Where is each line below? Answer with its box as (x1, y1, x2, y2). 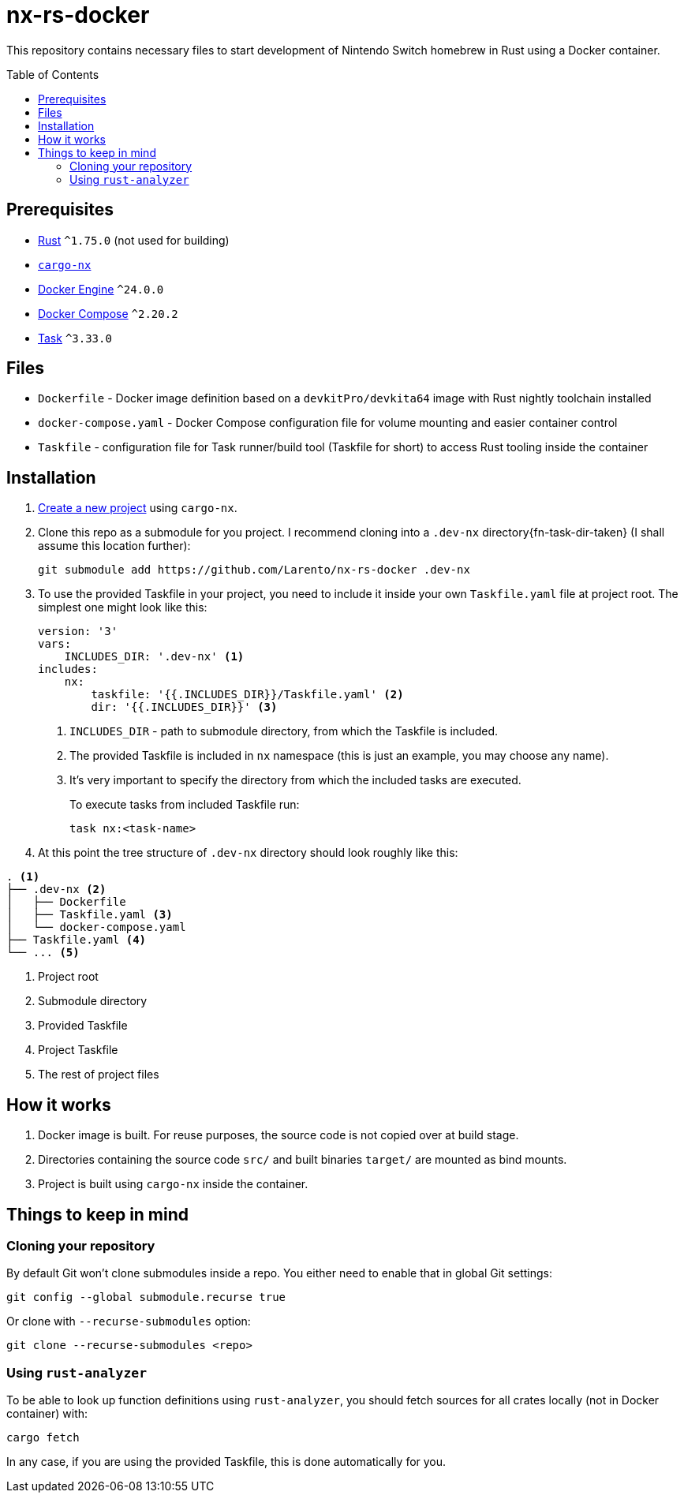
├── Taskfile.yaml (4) (6, 933, 147, 947)
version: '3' (38, 625, 118, 638)
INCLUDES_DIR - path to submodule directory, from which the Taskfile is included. (69, 724, 499, 738)
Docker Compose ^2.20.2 (38, 306, 178, 320)
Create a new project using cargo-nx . (38, 501, 237, 515)
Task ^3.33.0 (38, 331, 112, 345)
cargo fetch (6, 1431, 80, 1445)
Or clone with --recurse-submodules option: (6, 1314, 251, 1329)
